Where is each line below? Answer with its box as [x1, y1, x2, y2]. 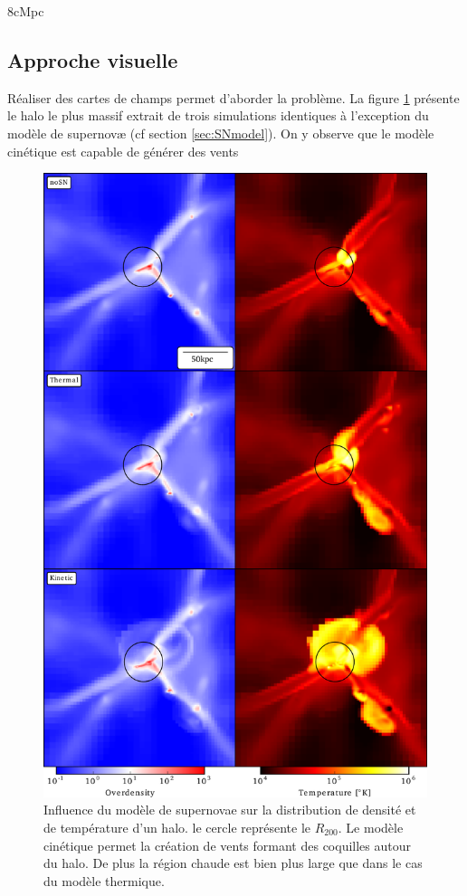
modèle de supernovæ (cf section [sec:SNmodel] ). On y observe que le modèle [7, 123, 434, 142]
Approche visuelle [7, 45, 178, 73]
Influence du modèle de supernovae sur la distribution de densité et [43, 800, 416, 819]
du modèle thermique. [43, 871, 165, 890]
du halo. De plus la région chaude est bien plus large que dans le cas [43, 853, 423, 872]
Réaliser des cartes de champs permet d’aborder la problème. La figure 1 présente [7, 88, 460, 107]
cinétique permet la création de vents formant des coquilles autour [43, 835, 411, 854]
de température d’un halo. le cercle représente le [43, 817, 311, 836]
